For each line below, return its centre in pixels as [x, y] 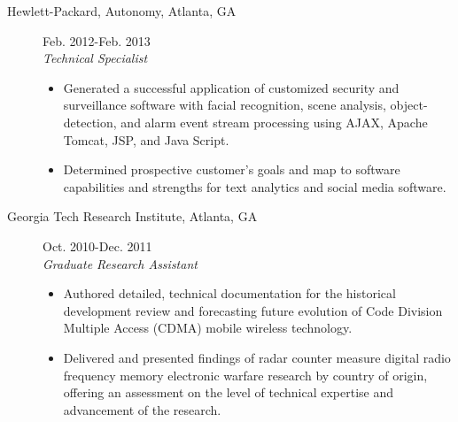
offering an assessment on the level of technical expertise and [228, 392]
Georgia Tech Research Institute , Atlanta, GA [132, 216]
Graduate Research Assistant [120, 263]
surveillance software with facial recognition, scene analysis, [225, 105]
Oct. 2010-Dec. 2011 [97, 246]
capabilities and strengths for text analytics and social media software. [255, 186]
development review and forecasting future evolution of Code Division [253, 310]
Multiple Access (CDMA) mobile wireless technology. [208, 328]
